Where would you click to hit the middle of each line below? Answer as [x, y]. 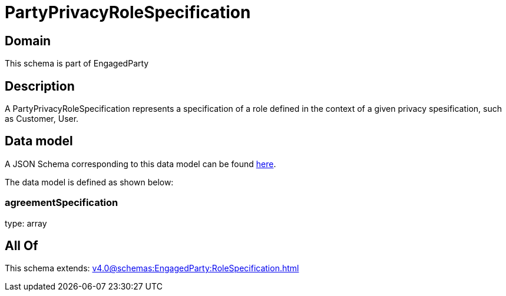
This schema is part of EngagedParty [77, 64]
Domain [28, 41]
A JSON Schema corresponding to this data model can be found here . [140, 164]
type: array [26, 223]
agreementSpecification [62, 203]
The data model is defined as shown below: [89, 182]
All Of [22, 246]
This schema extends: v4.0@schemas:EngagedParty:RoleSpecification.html [152, 268]
